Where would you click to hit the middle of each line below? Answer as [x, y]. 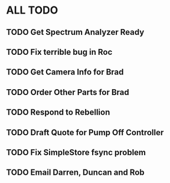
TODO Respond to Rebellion [58, 112]
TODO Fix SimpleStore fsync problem [76, 152]
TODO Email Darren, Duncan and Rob [75, 173]
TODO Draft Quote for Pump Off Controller [85, 133]
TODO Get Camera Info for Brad [65, 72]
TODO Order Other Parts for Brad [68, 92]
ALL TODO [32, 10]
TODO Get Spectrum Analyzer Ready [75, 32]
